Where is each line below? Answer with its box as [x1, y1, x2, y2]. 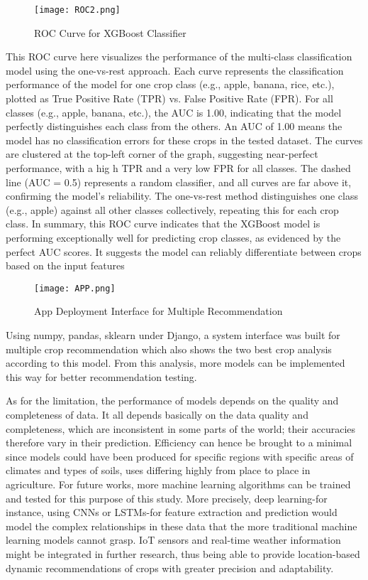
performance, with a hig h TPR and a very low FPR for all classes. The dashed [6, 161, 351, 175]
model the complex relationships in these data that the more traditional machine [6, 518, 357, 533]
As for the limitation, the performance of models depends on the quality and [6, 393, 339, 408]
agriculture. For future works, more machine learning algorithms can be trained [6, 476, 351, 491]
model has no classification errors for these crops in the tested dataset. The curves [6, 132, 363, 147]
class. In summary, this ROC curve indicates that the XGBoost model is [6, 216, 320, 231]
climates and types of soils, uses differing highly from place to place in [6, 463, 311, 478]
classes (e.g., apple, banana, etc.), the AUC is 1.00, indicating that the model [6, 104, 342, 119]
